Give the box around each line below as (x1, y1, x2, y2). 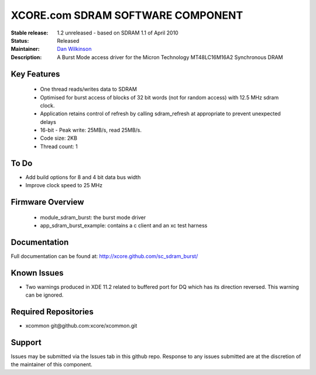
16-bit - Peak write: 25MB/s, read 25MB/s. (40, 126, 142, 134)
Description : (11, 53, 42, 61)
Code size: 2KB (40, 135, 77, 142)
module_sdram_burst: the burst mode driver (40, 214, 146, 221)
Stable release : (11, 29, 49, 36)
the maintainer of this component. (11, 361, 93, 368)
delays (40, 118, 57, 125)
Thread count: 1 (40, 143, 78, 150)
